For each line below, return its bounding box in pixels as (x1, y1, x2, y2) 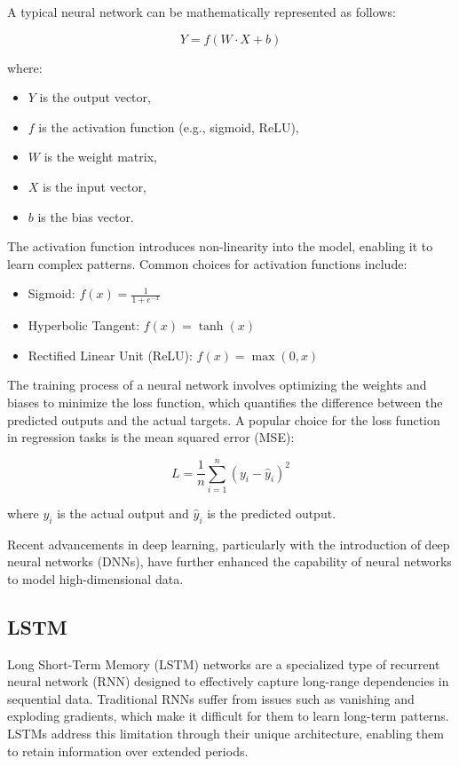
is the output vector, (39, 88, 151, 107)
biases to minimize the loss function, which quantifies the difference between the (7, 392, 443, 411)
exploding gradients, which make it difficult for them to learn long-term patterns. (7, 707, 449, 725)
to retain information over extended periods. (7, 741, 249, 760)
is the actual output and (57, 503, 189, 522)
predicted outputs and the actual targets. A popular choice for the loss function (7, 410, 440, 429)
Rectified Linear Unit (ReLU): (28, 345, 193, 364)
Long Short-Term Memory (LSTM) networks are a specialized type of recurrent (7, 654, 440, 673)
